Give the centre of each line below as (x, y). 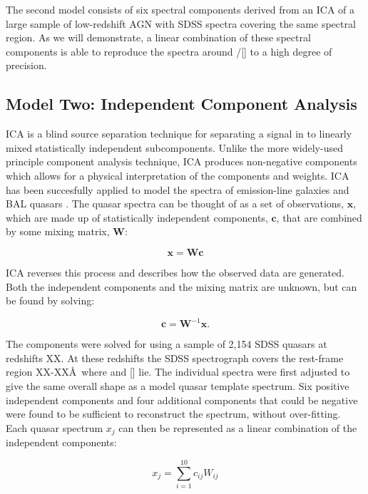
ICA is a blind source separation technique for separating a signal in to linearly (179, 134)
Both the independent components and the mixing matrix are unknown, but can (182, 286)
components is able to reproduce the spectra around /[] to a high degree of (169, 51)
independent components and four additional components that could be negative (182, 400)
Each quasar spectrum (55, 427)
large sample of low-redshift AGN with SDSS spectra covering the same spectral (181, 23)
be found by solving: (50, 300)
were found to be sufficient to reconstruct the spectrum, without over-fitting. (173, 414)
